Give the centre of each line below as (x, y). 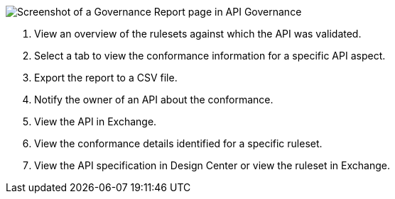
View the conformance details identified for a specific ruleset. (178, 143)
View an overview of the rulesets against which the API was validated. (198, 34)
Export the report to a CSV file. (106, 78)
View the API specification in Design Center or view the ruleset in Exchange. (212, 165)
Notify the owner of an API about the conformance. (154, 100)
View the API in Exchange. (96, 121)
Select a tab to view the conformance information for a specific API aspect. (210, 56)
